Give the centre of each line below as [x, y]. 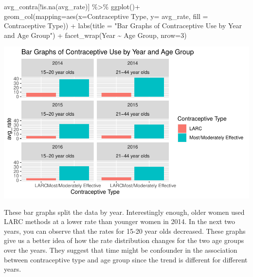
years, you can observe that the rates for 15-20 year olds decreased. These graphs [125, 231]
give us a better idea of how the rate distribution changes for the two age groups [124, 240]
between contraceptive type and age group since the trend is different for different [126, 259]
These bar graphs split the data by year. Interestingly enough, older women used [124, 212]
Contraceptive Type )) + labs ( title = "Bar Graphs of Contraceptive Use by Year [123, 26]
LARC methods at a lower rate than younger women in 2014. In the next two [119, 221]
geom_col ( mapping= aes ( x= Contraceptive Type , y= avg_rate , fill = [106, 16]
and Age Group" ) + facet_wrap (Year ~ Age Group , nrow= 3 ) [95, 35]
